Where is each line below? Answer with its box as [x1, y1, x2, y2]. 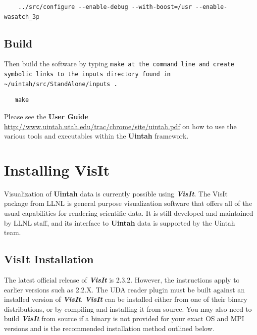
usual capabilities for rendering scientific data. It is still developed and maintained [4, 208, 254, 218]
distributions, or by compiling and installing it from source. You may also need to [4, 303, 252, 314]
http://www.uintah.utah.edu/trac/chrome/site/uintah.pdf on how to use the [4, 121, 237, 131]
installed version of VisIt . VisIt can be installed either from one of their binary [4, 294, 248, 304]
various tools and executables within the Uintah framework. [4, 131, 189, 141]
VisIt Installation [4, 251, 94, 267]
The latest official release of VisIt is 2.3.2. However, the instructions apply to [4, 275, 240, 285]
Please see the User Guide [4, 111, 89, 121]
